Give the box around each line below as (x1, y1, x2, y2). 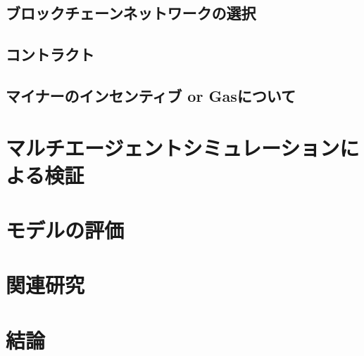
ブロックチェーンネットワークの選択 (6, 2, 256, 24)
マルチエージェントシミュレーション (6, 133, 340, 161)
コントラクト (6, 44, 94, 65)
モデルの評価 (6, 216, 125, 244)
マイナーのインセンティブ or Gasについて (6, 84, 296, 106)
